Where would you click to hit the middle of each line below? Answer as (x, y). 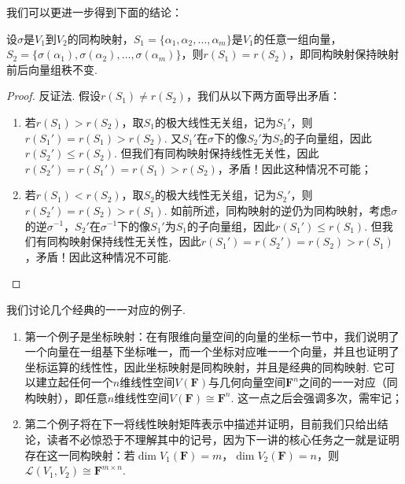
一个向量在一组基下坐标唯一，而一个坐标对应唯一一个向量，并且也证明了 (212, 351)
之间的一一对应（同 (348, 382)
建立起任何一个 (74, 382)
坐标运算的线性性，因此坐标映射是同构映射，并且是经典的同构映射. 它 (204, 366)
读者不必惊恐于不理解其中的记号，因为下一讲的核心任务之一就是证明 (223, 440)
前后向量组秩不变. (52, 69)
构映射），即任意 (66, 397)
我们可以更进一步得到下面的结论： (94, 12)
